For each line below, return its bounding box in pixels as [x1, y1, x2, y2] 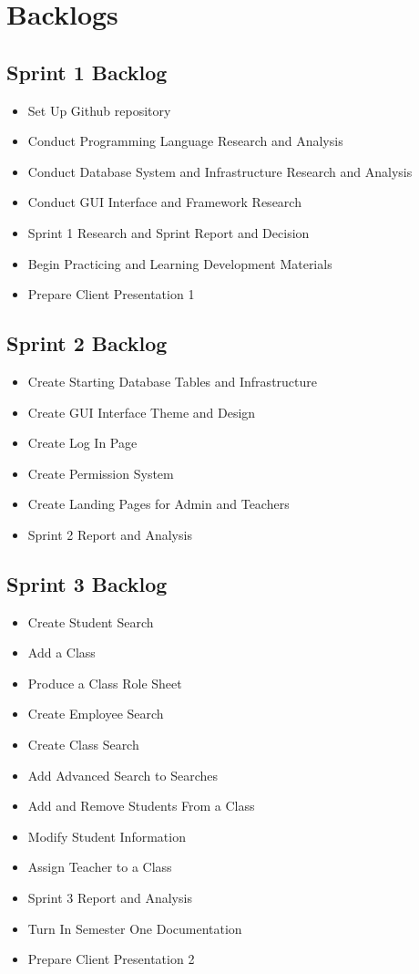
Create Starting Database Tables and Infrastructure [27, 371, 317, 390]
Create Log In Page [27, 433, 138, 452]
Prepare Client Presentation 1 [27, 285, 195, 304]
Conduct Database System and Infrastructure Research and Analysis [27, 161, 413, 181]
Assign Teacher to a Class [27, 857, 172, 876]
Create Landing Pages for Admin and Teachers [27, 494, 290, 513]
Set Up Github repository [27, 100, 171, 119]
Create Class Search [27, 735, 139, 754]
